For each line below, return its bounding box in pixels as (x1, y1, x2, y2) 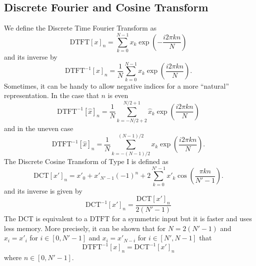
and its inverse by (4, 51, 57, 62)
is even (108, 90, 128, 100)
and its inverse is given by (4, 185, 83, 196)
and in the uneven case (4, 123, 74, 133)
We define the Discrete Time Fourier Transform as (4, 23, 157, 33)
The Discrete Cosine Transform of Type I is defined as (4, 156, 169, 166)
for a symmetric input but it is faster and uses (112, 213, 252, 223)
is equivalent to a (36, 213, 88, 223)
